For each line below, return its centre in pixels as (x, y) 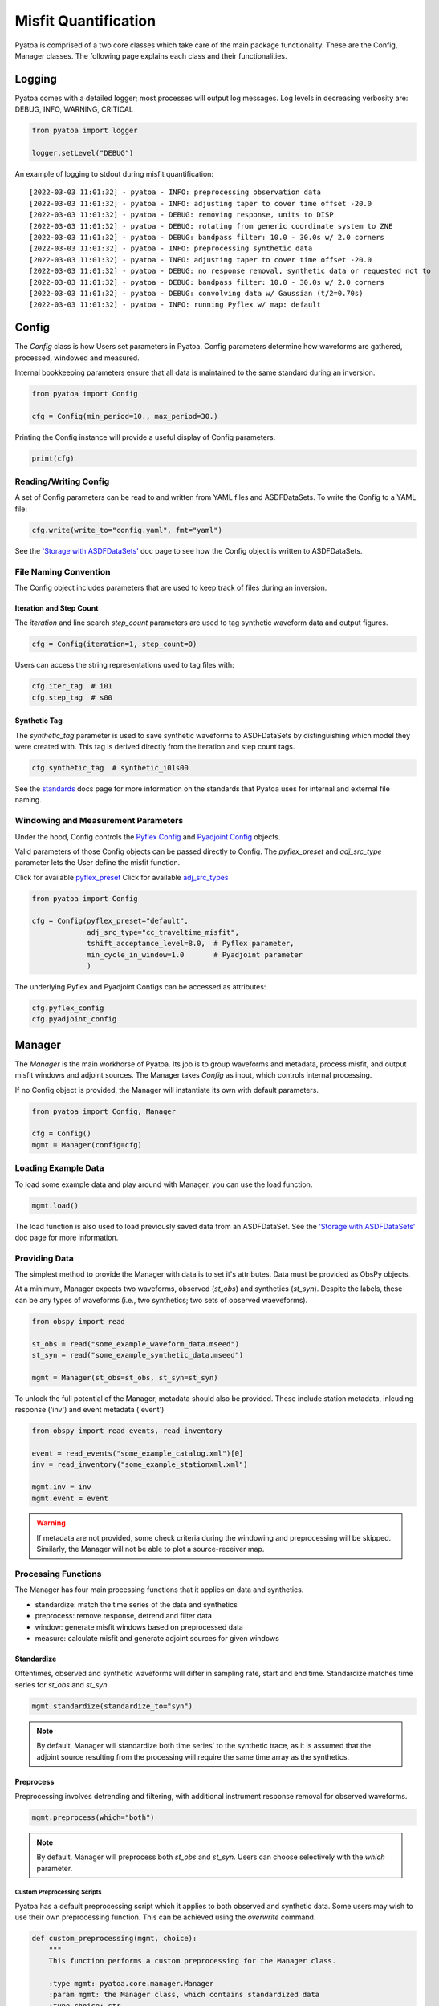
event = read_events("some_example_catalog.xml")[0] (138, 1453)
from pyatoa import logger (85, 131)
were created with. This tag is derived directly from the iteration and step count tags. (155, 747)
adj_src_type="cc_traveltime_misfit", (163, 932)
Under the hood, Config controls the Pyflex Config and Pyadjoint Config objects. (148, 837)
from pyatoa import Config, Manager (104, 1111)
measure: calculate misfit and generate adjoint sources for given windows (157, 1638)
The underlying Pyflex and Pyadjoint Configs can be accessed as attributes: (140, 987)
